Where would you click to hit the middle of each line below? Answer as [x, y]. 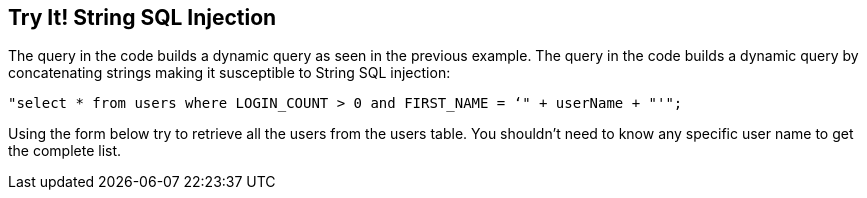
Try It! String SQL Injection [142, 17]
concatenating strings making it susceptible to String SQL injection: [229, 73]
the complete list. [65, 151]
